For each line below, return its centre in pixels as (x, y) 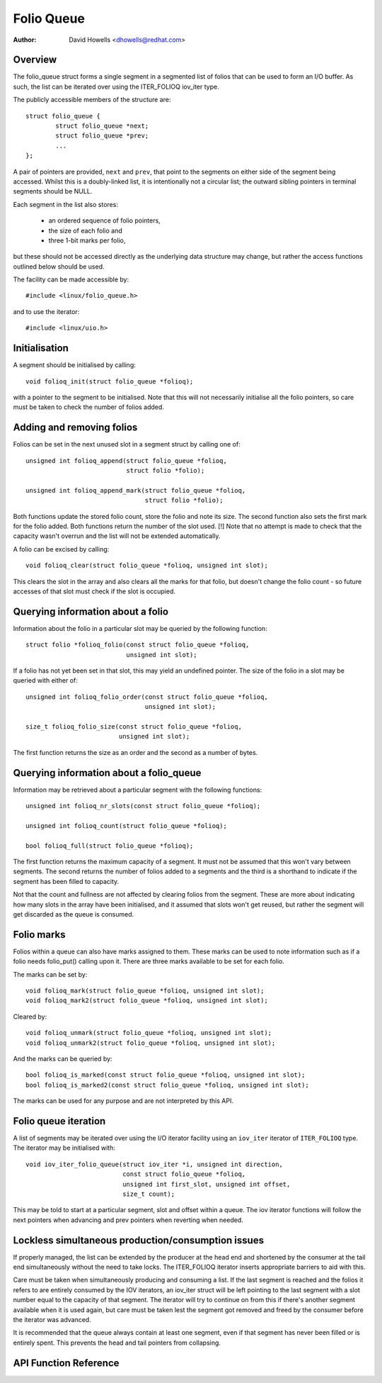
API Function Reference (66, 1363)
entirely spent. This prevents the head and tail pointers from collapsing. (117, 1343)
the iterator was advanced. (52, 1320)
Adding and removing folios (75, 428)
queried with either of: (45, 681)
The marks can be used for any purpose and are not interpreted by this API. (123, 1101)
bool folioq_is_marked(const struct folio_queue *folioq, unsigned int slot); (166, 1075)
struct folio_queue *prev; (102, 136)
